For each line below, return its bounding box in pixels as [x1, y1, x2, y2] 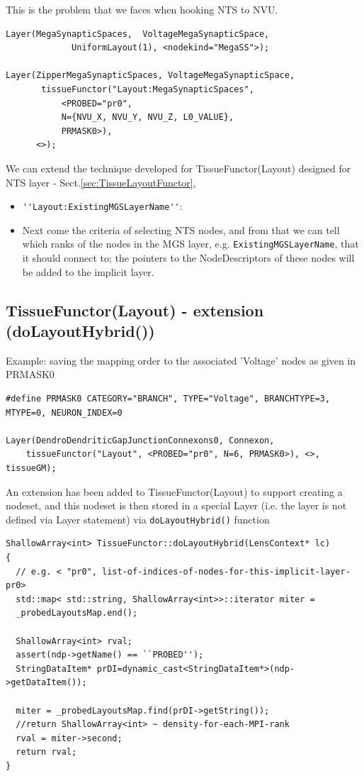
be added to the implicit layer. [22, 264, 154, 279]
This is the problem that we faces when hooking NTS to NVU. [6, 2, 278, 16]
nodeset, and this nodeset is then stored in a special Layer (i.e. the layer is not [6, 498, 347, 513]
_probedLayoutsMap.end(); [16, 608, 138, 619]
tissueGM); [6, 462, 57, 473]
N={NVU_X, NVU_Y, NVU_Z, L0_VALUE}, [61, 112, 234, 123]
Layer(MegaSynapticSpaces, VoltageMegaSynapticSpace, [6, 28, 270, 39]
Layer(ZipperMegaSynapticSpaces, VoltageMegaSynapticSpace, [6, 70, 295, 81]
